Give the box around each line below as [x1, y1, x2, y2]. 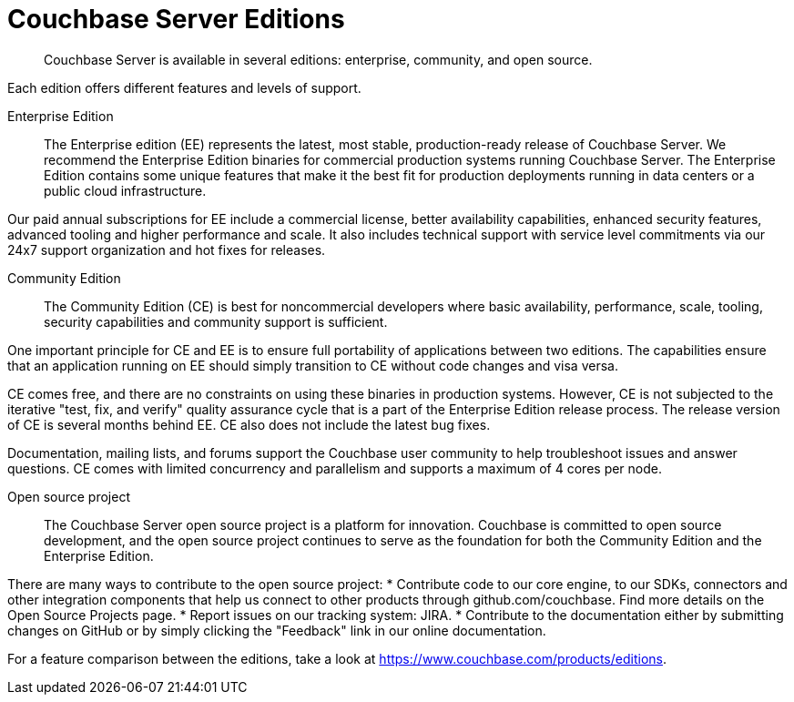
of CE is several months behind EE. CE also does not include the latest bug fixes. [7, 416, 491, 432]
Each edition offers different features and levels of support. [7, 79, 361, 96]
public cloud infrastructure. [44, 182, 207, 198]
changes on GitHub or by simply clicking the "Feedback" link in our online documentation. [7, 622, 546, 638]
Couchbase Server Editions [7, 4, 345, 35]
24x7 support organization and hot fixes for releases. [7, 241, 326, 258]
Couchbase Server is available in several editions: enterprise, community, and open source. [44, 51, 593, 67]
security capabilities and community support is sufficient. [44, 313, 388, 330]
